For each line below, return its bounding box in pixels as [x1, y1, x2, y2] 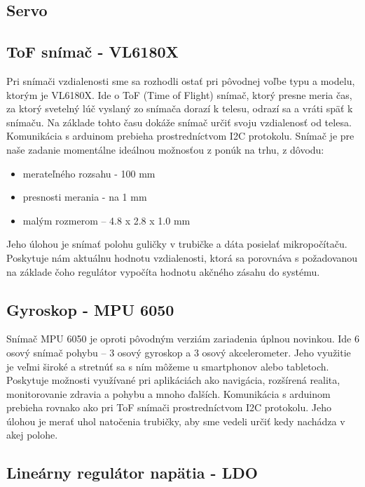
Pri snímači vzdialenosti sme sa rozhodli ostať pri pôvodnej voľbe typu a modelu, [6, 73, 355, 88]
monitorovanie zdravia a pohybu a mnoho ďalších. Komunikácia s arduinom [6, 386, 331, 401]
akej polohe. [6, 427, 58, 442]
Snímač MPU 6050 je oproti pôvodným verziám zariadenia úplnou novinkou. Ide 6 [6, 331, 359, 346]
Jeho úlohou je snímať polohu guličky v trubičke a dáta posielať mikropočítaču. [6, 236, 347, 251]
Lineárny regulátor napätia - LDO [6, 462, 258, 483]
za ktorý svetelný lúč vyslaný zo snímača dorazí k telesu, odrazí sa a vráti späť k [6, 101, 353, 116]
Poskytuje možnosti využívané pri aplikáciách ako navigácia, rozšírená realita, [6, 373, 340, 387]
